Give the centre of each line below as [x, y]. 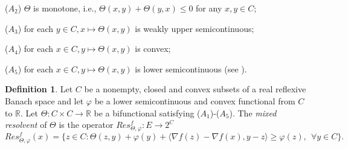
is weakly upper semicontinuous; [195, 28]
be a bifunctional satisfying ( [147, 113]
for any [209, 8]
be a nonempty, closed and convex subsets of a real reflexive [195, 89]
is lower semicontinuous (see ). [191, 68]
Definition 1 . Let [39, 89]
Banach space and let [44, 100]
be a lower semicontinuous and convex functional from [195, 100]
